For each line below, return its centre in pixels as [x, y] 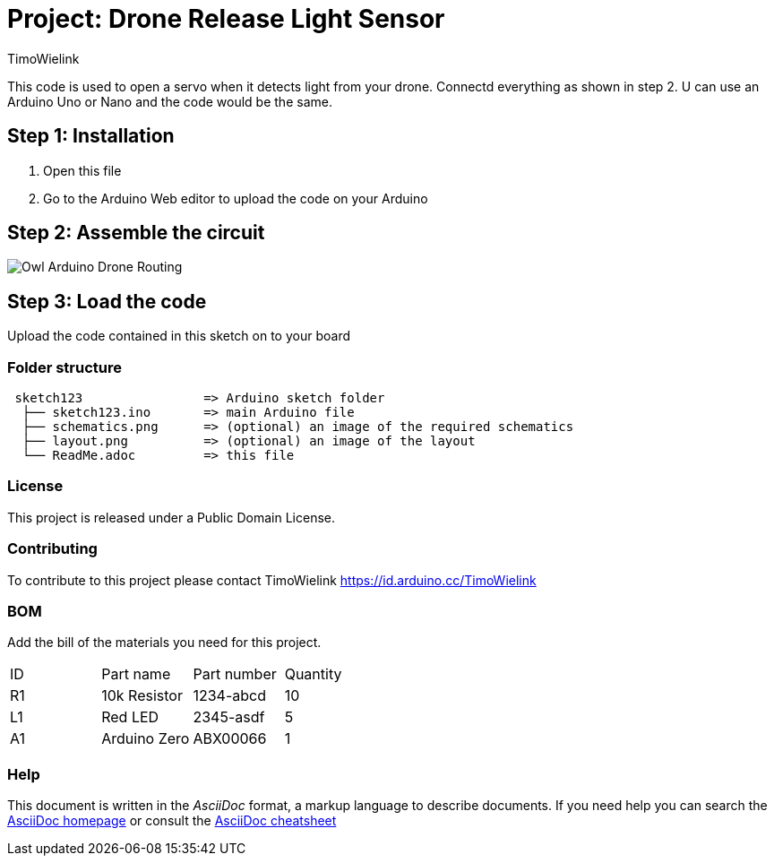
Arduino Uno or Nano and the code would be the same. [170, 101]
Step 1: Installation [91, 136]
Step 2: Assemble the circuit [136, 233]
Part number [235, 674]
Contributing [52, 549]
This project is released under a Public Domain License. [171, 517]
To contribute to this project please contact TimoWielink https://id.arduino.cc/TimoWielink [272, 580]
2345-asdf [229, 717]
